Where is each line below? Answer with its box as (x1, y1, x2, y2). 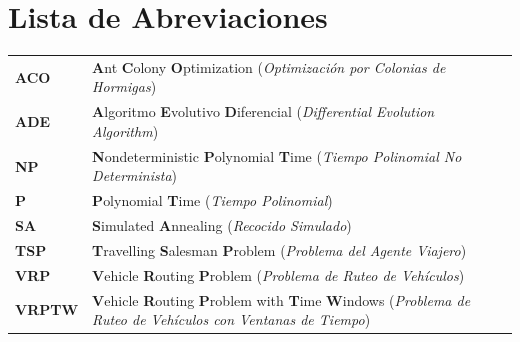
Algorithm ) (92, 120, 159, 141)
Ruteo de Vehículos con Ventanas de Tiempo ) (92, 309, 371, 330)
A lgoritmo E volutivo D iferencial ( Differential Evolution (92, 101, 435, 122)
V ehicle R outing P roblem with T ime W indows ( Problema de (92, 289, 471, 310)
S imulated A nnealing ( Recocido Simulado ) (92, 215, 352, 236)
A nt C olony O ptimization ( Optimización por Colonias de (92, 56, 446, 77)
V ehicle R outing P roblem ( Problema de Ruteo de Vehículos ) (92, 264, 465, 285)
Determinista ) (92, 165, 178, 186)
